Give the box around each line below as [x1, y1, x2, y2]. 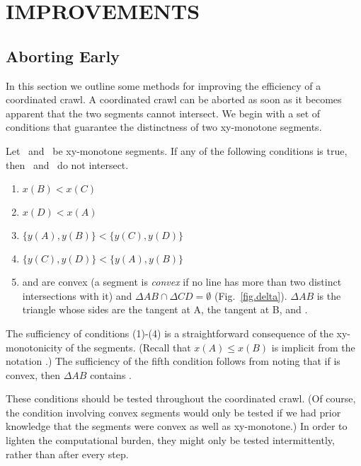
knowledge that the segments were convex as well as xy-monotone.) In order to [6, 419, 348, 433]
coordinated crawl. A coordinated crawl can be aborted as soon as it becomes [6, 92, 342, 107]
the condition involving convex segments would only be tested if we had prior [6, 404, 341, 419]
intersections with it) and [22, 288, 132, 303]
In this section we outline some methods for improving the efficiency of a [6, 78, 321, 93]
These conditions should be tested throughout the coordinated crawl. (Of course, [6, 391, 356, 406]
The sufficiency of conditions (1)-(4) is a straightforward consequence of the [6, 325, 333, 340]
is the [316, 288, 341, 303]
